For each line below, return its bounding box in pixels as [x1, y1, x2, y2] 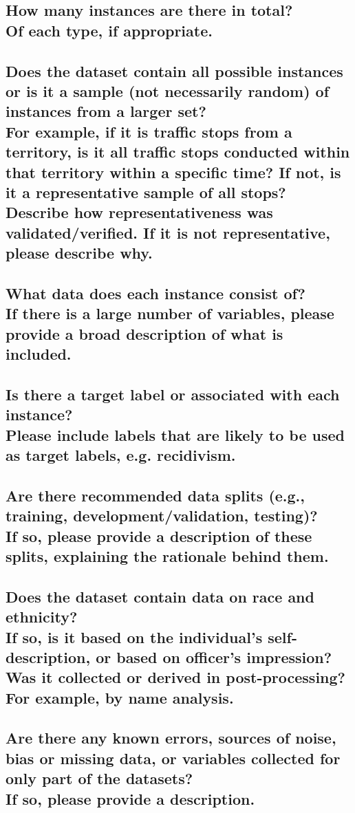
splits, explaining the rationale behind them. [6, 545, 329, 566]
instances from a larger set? [6, 100, 206, 122]
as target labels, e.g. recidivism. [6, 444, 236, 465]
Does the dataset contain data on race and [6, 585, 314, 607]
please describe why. [6, 242, 153, 263]
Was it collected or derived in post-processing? [6, 666, 346, 688]
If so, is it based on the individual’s [6, 626, 263, 647]
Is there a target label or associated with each [6, 383, 340, 404]
